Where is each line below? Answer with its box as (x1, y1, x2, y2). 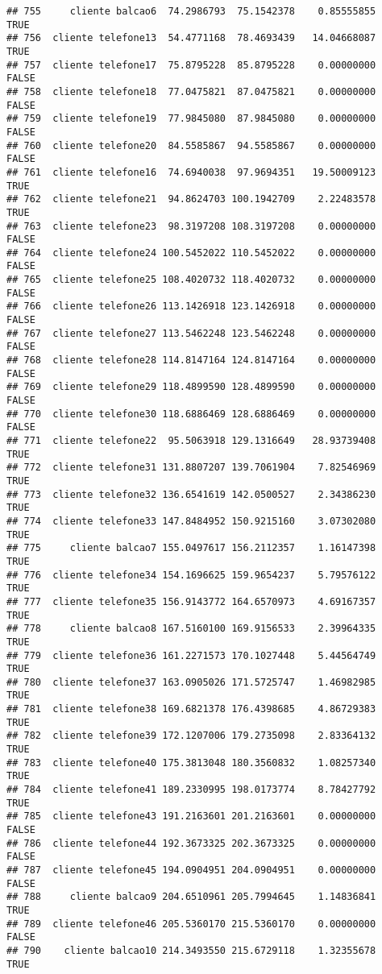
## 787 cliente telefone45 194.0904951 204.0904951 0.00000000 (6, 864, 376, 876)
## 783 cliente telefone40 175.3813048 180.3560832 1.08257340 (6, 756, 376, 769)
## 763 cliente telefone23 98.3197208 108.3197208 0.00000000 (6, 220, 376, 232)
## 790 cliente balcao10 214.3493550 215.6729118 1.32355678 (6, 944, 376, 956)
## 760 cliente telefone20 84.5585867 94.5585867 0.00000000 (6, 139, 376, 151)
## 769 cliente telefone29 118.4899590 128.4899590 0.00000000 (6, 381, 376, 393)
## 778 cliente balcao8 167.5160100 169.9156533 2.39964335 (6, 623, 376, 635)
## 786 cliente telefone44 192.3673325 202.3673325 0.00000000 (6, 837, 376, 849)
